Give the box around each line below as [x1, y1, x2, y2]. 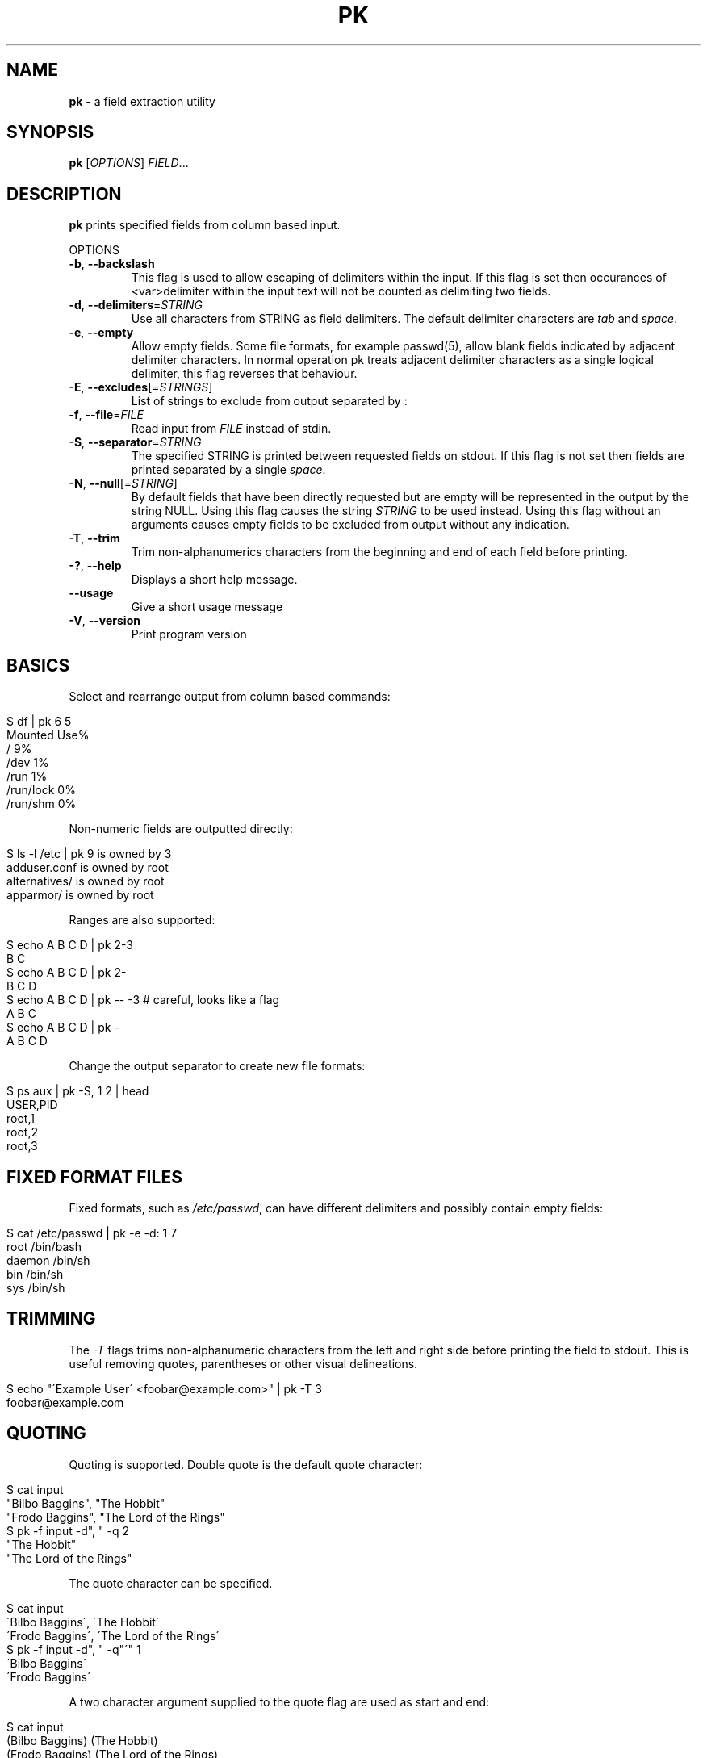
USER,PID [6, 1098, 58, 1112]
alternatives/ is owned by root [6, 874, 165, 889]
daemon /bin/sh [6, 1253, 90, 1267]
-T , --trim [69, 531, 120, 546]
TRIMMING [6, 1308, 96, 1329]
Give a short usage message [131, 600, 283, 614]
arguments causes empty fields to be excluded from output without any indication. [131, 517, 570, 532]
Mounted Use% [6, 728, 90, 743]
